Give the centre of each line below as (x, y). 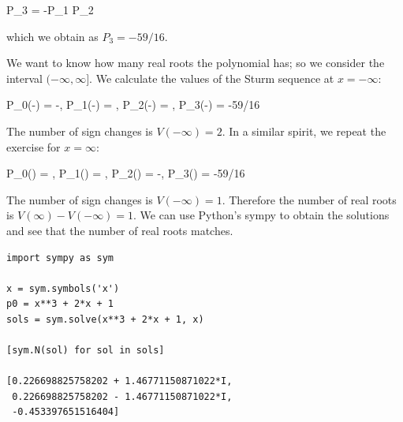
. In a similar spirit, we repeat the (304, 131)
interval (24, 78)
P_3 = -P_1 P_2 (50, 9)
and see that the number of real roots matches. (120, 230)
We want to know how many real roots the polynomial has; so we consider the (196, 63)
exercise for (34, 146)
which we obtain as (52, 36)
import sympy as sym (60, 258)
